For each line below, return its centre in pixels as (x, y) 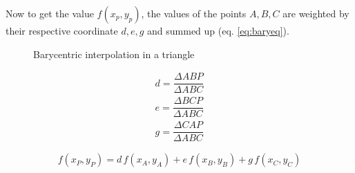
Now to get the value (50, 13)
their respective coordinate (62, 30)
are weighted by (316, 13)
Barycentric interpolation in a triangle (114, 54)
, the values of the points (194, 13)
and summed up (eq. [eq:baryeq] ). (218, 30)
